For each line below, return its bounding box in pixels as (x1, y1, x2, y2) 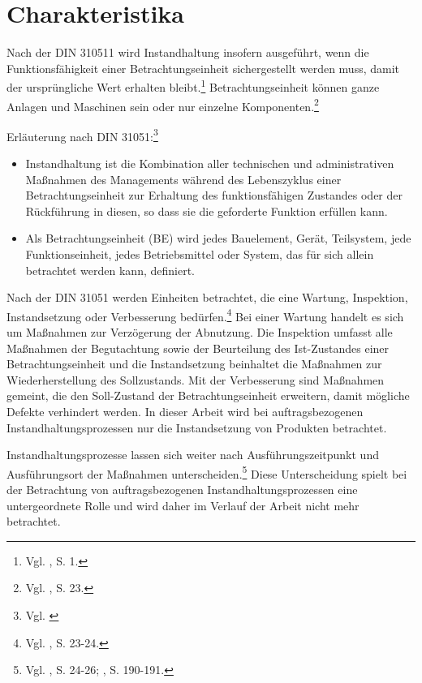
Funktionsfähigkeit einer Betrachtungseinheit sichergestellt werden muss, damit (6, 59, 400, 76)
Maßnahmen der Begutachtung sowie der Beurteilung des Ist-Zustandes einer (6, 339, 390, 356)
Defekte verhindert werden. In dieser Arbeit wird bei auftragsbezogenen (6, 403, 364, 420)
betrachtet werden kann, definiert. (25, 261, 195, 278)
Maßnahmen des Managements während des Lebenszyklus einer (25, 170, 342, 187)
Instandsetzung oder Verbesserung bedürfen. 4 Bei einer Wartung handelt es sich (6, 305, 404, 324)
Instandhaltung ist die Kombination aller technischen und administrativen (25, 155, 394, 172)
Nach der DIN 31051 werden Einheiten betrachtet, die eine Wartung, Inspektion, (6, 289, 408, 306)
